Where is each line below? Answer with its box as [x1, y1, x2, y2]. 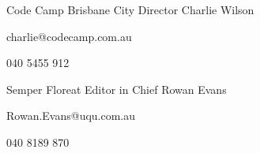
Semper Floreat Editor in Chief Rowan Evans [6, 80, 227, 97]
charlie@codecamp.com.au [6, 28, 132, 44]
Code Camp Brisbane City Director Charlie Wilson [6, 2, 254, 17]
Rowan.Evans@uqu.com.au [6, 107, 136, 124]
